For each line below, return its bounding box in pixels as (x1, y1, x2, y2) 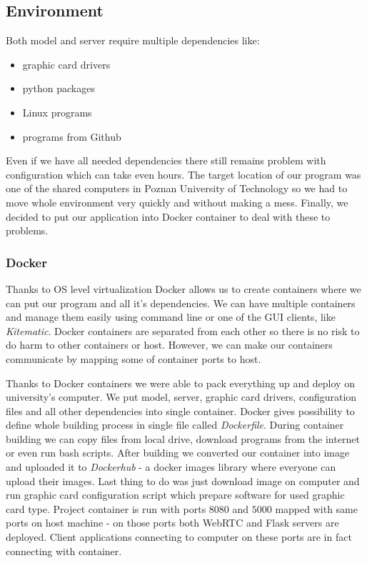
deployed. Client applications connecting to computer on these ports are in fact (6, 529, 352, 544)
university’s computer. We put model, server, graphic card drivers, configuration (6, 389, 357, 404)
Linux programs (22, 104, 92, 119)
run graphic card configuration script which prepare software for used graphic (6, 487, 345, 502)
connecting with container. (6, 543, 122, 558)
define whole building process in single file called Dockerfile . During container (6, 417, 344, 432)
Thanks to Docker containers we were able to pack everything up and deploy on (6, 375, 355, 390)
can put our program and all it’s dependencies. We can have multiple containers (6, 295, 356, 310)
